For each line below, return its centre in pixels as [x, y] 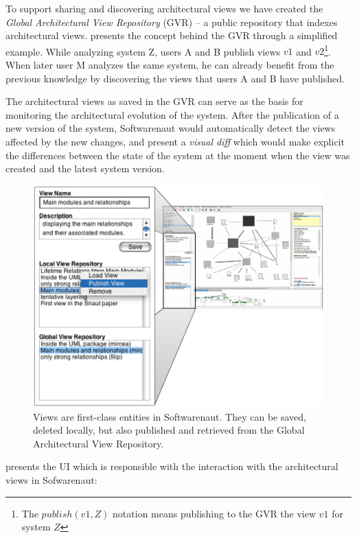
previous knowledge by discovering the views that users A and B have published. [175, 78]
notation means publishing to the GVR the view [215, 513]
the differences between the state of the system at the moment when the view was [178, 155]
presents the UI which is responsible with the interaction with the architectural [172, 466]
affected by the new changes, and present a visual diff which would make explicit [175, 141]
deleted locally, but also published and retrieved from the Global [169, 430]
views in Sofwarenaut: [51, 479]
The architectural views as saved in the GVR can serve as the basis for [154, 101]
